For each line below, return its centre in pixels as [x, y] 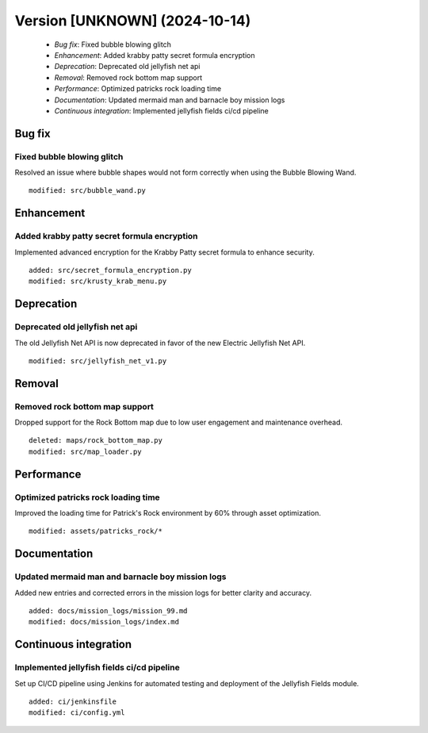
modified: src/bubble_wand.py [88, 191]
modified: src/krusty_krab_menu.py [98, 281]
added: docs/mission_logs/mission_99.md [108, 610]
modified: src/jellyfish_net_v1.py [98, 361]
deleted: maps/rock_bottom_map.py [96, 441]
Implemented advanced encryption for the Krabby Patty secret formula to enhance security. [164, 252]
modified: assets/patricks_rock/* [96, 531]
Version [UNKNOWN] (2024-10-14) [133, 21]
